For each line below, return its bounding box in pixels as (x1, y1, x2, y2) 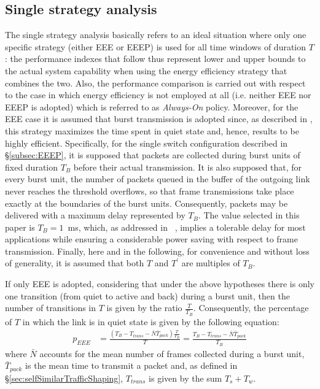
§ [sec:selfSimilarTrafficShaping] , (5, 371, 123, 384)
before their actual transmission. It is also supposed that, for (73, 160, 302, 173)
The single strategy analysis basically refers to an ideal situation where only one (5, 28, 306, 41)
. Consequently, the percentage (193, 301, 309, 314)
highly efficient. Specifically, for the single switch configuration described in (5, 136, 288, 149)
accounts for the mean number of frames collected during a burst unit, (39, 347, 305, 360)
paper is (5, 220, 35, 233)
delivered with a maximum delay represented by (5, 209, 185, 221)
